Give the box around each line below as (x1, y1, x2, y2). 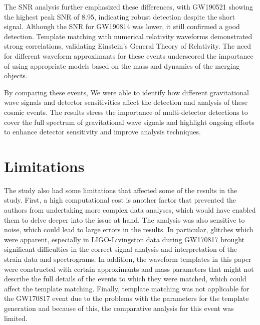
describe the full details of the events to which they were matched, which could (4, 273, 246, 284)
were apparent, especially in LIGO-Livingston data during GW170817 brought (4, 234, 245, 244)
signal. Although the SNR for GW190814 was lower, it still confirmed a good (4, 21, 240, 32)
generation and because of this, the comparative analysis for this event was (4, 302, 234, 313)
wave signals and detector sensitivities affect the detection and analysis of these (4, 97, 247, 107)
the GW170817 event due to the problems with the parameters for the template (4, 293, 249, 303)
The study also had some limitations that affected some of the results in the (4, 185, 237, 195)
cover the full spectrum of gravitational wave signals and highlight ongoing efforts (4, 116, 254, 127)
